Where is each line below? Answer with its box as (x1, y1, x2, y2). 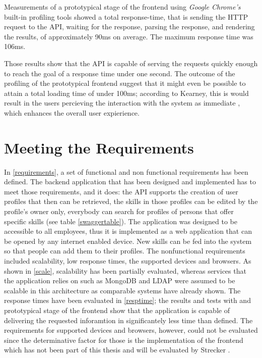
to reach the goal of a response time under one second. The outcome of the (4, 68, 235, 78)
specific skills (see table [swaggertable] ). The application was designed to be (4, 216, 237, 226)
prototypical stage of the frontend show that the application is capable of (4, 304, 230, 315)
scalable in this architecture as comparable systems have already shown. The (4, 285, 241, 295)
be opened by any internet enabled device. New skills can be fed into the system (4, 235, 252, 246)
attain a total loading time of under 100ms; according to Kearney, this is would (4, 87, 249, 98)
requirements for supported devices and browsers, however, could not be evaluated (4, 325, 258, 335)
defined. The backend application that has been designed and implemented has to (4, 176, 256, 187)
